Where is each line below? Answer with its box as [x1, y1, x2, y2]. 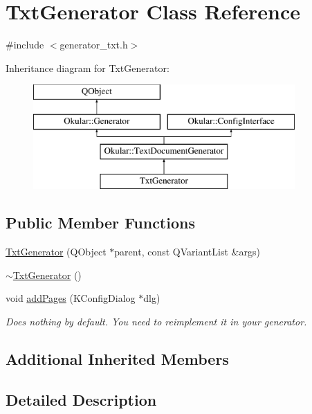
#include [6, 37, 44, 52]
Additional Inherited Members [6, 348, 229, 370]
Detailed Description [6, 388, 157, 410]
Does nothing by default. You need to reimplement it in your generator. [6, 314, 307, 329]
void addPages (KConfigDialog [6, 291, 136, 305]
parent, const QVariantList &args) [114, 244, 260, 259]
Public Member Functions [6, 212, 195, 233]
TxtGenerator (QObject [6, 244, 107, 259]
